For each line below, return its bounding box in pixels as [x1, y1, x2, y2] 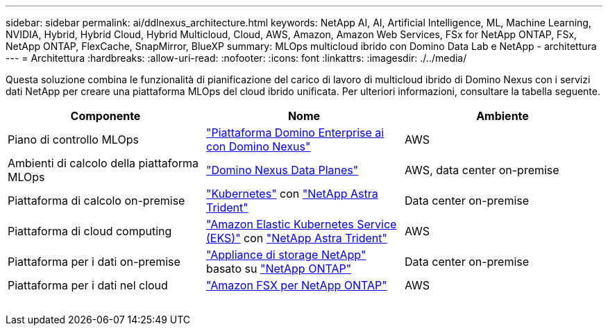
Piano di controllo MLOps [8, 133, 139, 146]
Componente [70, 109, 141, 123]
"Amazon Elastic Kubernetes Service [205, 217, 397, 231]
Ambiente [476, 109, 529, 123]
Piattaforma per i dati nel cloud [8, 278, 168, 292]
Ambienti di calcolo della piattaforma [8, 156, 199, 170]
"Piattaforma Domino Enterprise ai [205, 126, 385, 139]
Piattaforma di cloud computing [8, 224, 172, 238]
